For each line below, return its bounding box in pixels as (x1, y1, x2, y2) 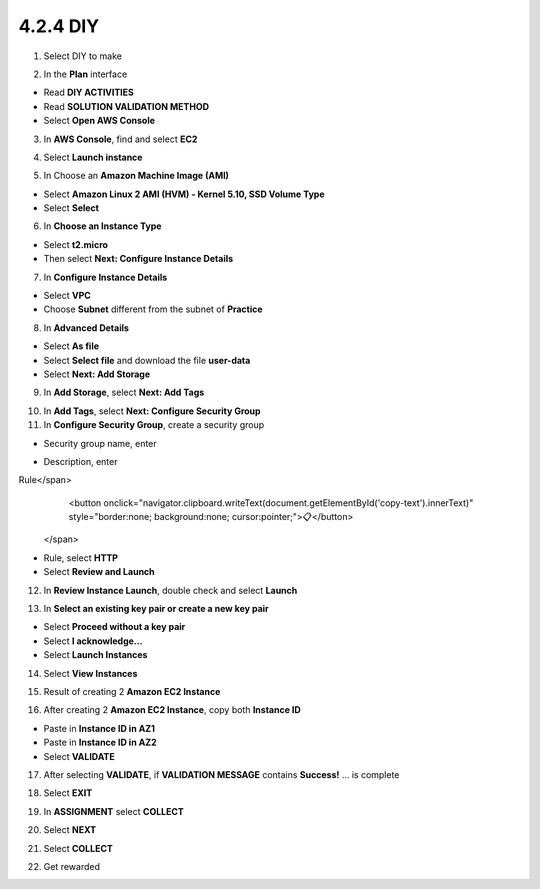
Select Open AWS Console (43, 115, 155, 127)
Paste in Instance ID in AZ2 (43, 736, 157, 749)
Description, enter (43, 455, 118, 467)
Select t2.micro (43, 238, 109, 250)
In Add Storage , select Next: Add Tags (43, 386, 205, 399)
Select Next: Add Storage (43, 368, 151, 380)
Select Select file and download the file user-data (43, 354, 251, 366)
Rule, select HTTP (43, 551, 119, 564)
